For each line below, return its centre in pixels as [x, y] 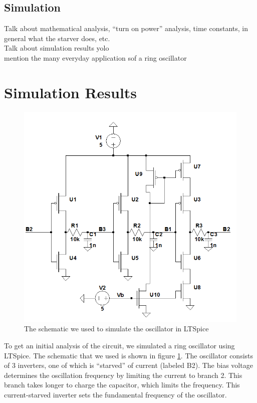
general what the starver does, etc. [57, 38]
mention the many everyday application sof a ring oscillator [95, 57]
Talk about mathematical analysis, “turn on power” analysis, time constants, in [126, 28]
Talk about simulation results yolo [57, 48]
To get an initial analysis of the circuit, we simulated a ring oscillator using [119, 346]
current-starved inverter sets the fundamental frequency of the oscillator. [115, 394]
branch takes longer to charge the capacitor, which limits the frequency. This [122, 385]
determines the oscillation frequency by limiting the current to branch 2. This [123, 375]
